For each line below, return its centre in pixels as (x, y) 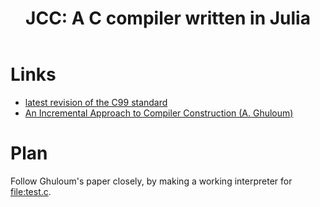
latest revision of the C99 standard (96, 102)
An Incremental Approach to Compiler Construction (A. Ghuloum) (159, 113)
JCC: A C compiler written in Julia (168, 18)
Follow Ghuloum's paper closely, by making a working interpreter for (151, 181)
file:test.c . (31, 191)
